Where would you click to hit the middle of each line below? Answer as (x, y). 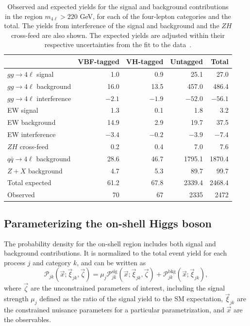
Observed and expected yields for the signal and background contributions (118, 6)
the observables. (28, 319)
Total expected (29, 182)
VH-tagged (145, 61)
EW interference (32, 134)
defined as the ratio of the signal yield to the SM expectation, (131, 299)
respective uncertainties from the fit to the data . (118, 44)
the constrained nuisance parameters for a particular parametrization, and (114, 310)
